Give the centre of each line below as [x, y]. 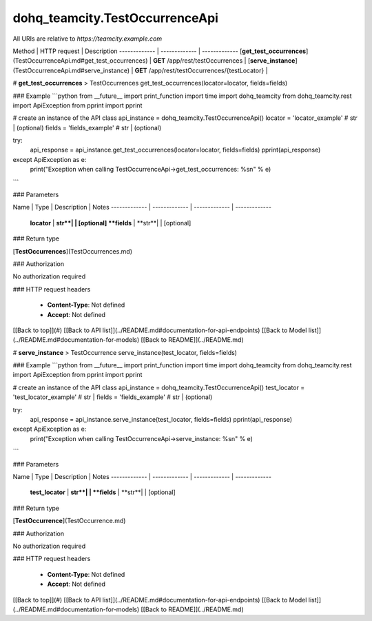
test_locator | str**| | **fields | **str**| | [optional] [103, 492]
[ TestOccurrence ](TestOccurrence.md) [69, 521]
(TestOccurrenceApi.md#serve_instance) [71, 70]
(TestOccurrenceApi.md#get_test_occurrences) [80, 61]
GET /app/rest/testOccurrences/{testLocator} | [201, 70]
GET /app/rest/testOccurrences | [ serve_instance [224, 61]
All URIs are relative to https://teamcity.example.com [87, 39]
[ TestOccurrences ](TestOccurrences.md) [73, 251]
